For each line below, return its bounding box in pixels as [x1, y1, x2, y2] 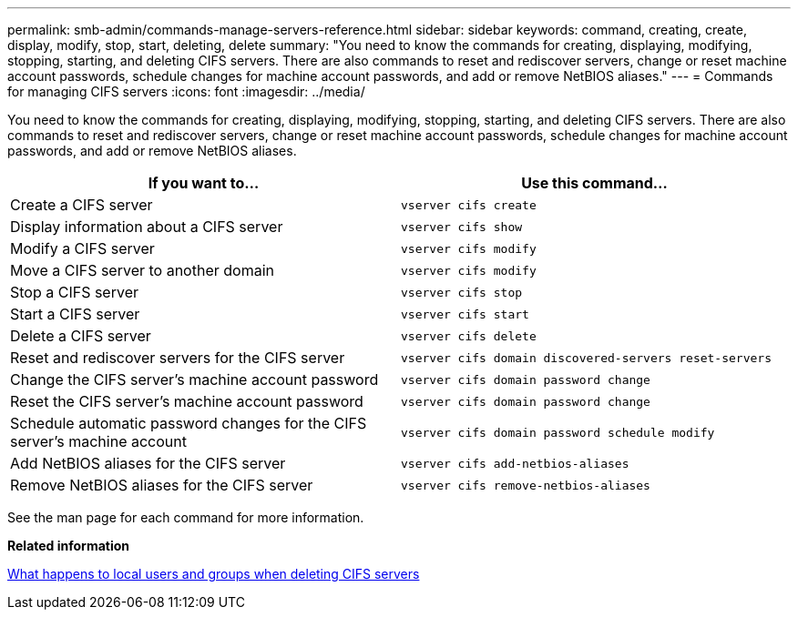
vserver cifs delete [401, 329, 537, 343]
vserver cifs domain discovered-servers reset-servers [401, 350, 772, 365]
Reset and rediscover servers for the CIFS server [10, 349, 345, 367]
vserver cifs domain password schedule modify [401, 425, 715, 440]
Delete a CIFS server [10, 327, 151, 345]
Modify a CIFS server [10, 239, 155, 258]
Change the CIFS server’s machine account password [10, 370, 379, 389]
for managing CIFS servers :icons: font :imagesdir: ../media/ [7, 84, 365, 99]
